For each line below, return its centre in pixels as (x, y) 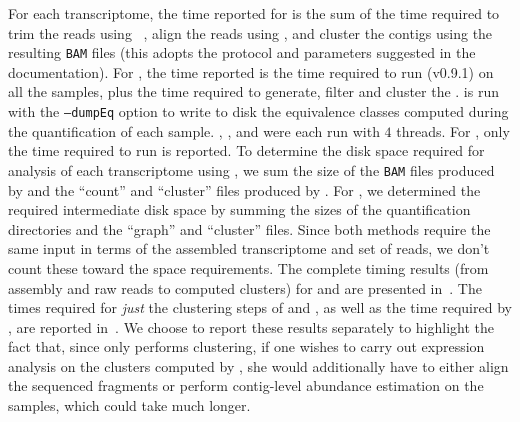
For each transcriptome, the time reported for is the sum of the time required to (254, 13)
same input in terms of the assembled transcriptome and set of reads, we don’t (249, 248)
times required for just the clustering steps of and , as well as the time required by (260, 307)
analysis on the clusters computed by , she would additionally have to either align (258, 365)
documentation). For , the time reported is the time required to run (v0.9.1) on (251, 71)
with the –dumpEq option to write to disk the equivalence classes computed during (258, 111)
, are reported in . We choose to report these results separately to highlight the (251, 326)
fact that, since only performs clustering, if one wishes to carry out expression (246, 346)
